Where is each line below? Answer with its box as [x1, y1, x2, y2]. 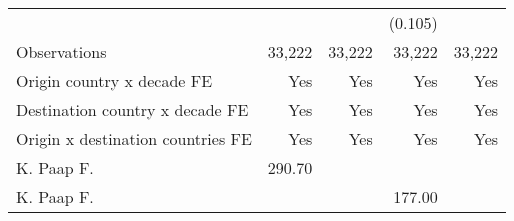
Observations [16, 40, 107, 63]
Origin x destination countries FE [16, 127, 252, 150]
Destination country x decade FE [16, 98, 249, 121]
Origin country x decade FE [16, 69, 213, 92]
